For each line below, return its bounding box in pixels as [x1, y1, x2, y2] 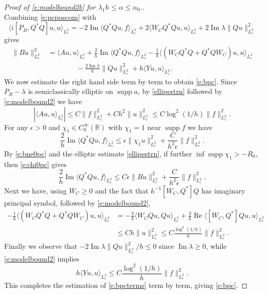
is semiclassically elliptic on [28, 86, 113, 96]
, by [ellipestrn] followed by [138, 86, 222, 96]
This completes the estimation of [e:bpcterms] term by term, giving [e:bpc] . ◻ [4, 279, 248, 290]
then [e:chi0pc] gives [4, 158, 67, 169]
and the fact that [95, 185, 148, 195]
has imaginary [201, 185, 246, 195]
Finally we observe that [4, 241, 77, 251]
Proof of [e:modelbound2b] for [4, 2, 96, 12]
